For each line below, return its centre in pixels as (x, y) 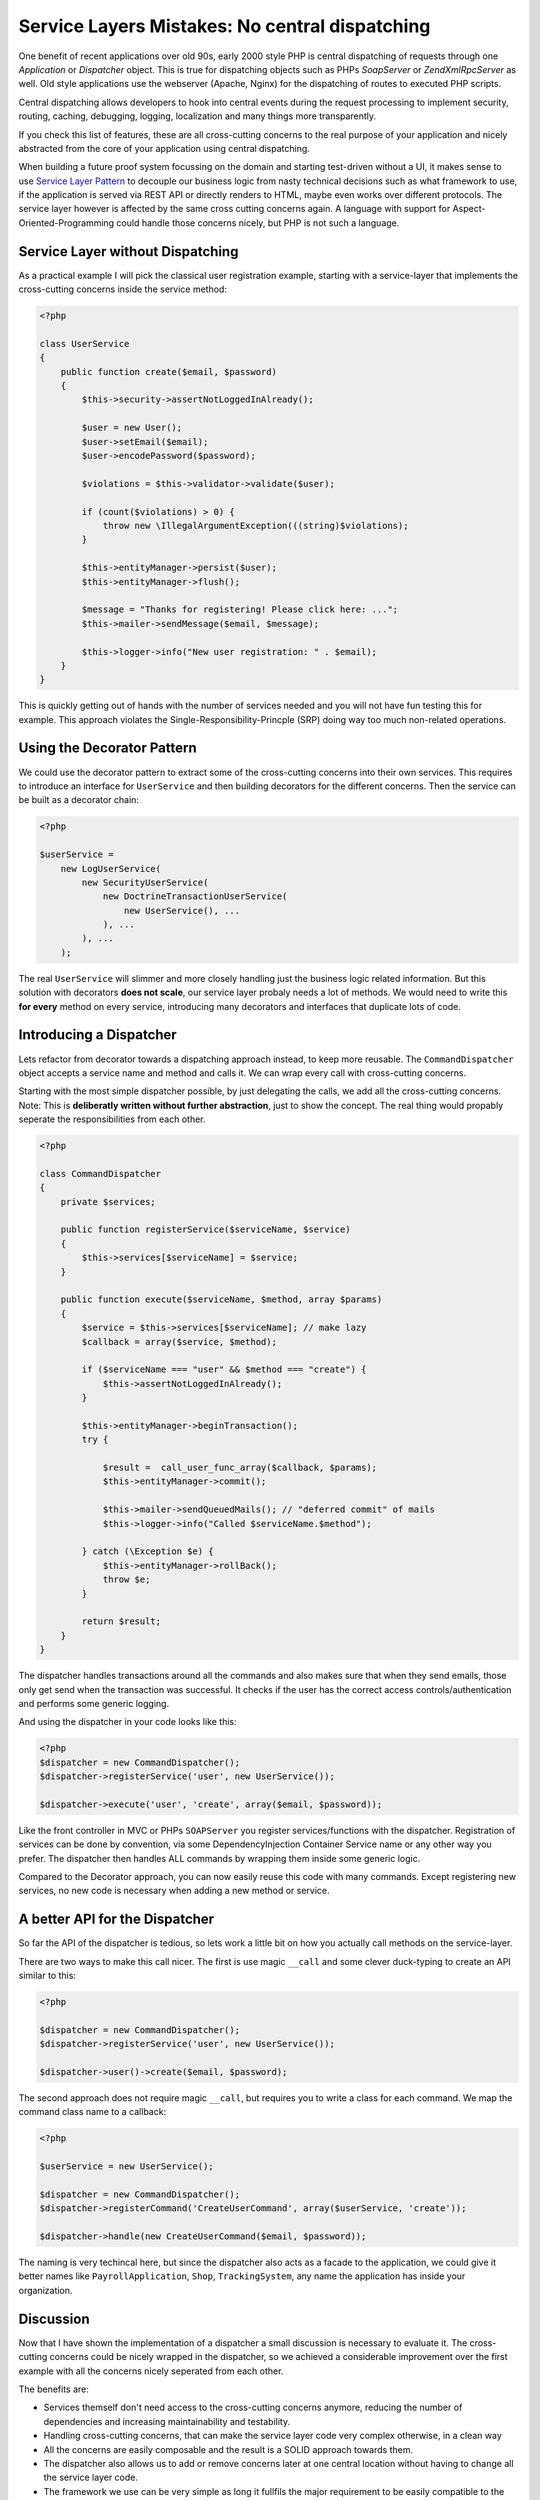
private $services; (108, 1201)
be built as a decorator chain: (79, 800)
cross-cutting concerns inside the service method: (122, 289)
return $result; (121, 1621)
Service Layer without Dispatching (128, 251)
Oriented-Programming (66, 222)
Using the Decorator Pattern (107, 748)
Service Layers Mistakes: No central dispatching (224, 26)
